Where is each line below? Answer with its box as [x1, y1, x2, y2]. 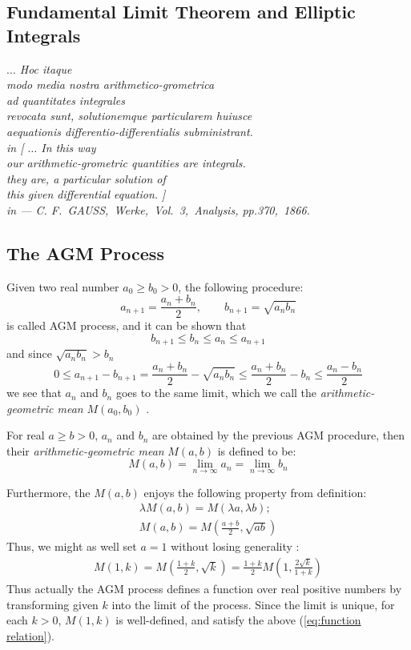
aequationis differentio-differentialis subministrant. [6, 122, 253, 139]
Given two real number [6, 278, 119, 295]
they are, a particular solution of [6, 170, 166, 187]
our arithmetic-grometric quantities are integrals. [6, 154, 246, 171]
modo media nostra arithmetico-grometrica [6, 76, 215, 93]
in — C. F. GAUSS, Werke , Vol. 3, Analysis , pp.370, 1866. [6, 201, 310, 218]
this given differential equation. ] [6, 186, 166, 203]
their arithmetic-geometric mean [6, 442, 164, 459]
